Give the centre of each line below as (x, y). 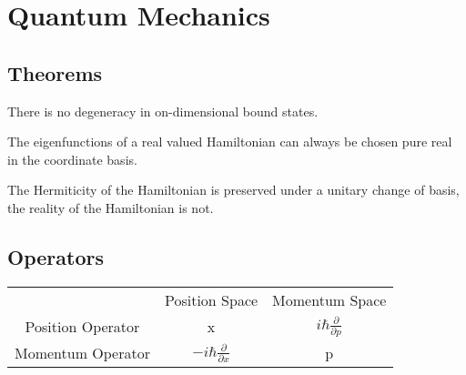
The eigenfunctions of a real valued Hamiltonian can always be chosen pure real (230, 142)
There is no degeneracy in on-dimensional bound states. (163, 111)
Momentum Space (329, 299)
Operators (56, 256)
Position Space (212, 299)
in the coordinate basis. (72, 159)
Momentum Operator (82, 352)
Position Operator (82, 326)
